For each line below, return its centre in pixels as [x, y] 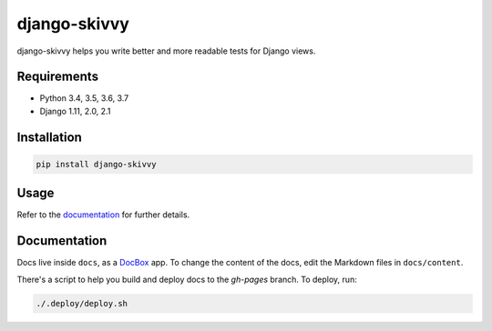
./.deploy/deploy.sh [82, 303]
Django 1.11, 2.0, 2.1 [75, 111]
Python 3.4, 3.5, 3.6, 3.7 [84, 98]
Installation [49, 137]
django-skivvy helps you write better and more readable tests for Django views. [166, 51]
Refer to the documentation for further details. [103, 215]
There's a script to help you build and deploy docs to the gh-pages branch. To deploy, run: [187, 279]
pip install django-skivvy [96, 164]
